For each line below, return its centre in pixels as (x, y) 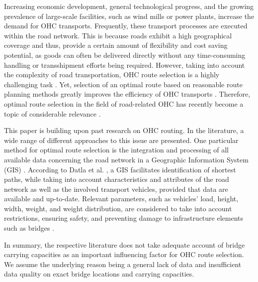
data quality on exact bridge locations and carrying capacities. (99, 274)
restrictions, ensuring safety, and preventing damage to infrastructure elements (124, 218)
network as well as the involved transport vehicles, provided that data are (116, 189)
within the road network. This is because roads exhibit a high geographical (118, 35)
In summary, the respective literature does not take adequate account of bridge (125, 244)
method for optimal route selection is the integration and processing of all (116, 150)
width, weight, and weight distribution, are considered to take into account (118, 208)
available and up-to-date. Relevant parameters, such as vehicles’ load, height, (121, 199)
